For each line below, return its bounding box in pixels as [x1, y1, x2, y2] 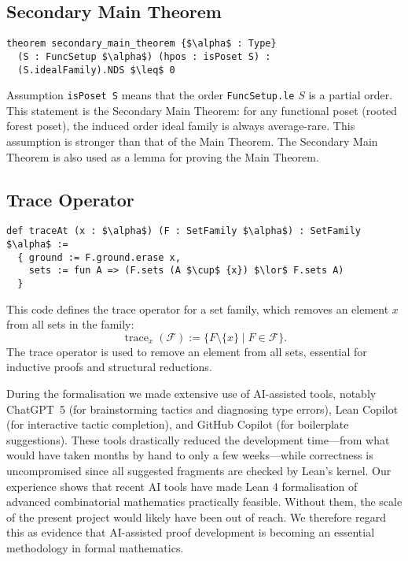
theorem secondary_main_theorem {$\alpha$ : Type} [6, 38, 277, 50]
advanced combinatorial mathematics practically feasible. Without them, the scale [6, 493, 402, 510]
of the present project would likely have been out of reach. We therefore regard [6, 508, 386, 525]
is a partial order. [308, 87, 393, 103]
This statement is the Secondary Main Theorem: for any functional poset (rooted [6, 102, 398, 118]
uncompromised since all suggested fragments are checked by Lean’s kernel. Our [6, 463, 391, 479]
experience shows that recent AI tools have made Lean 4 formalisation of [6, 477, 358, 494]
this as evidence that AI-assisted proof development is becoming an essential [6, 524, 375, 541]
